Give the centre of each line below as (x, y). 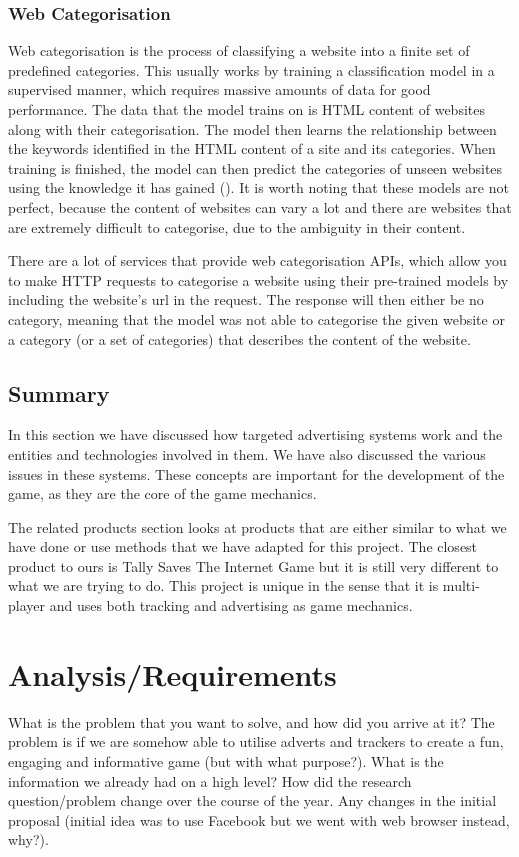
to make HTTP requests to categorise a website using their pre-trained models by (258, 279)
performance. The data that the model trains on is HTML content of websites (246, 109)
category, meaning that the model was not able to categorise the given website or (256, 318)
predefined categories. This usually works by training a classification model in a (251, 69)
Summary (59, 392)
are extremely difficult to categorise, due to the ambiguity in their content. (237, 226)
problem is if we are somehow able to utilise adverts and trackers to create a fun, (256, 741)
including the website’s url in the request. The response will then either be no (246, 299)
